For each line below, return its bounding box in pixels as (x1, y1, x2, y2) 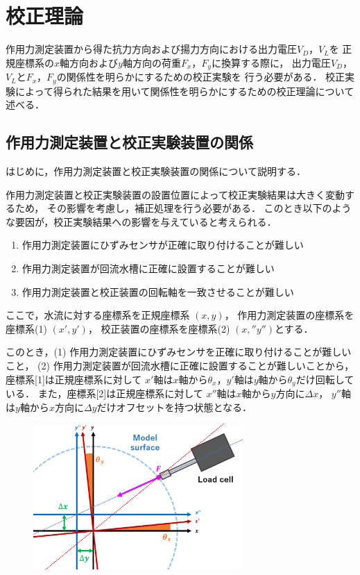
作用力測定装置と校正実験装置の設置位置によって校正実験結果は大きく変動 (6, 187, 345, 201)
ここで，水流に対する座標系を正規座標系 (6, 308, 190, 322)
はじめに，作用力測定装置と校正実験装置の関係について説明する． (6, 164, 306, 178)
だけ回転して (295, 372, 354, 386)
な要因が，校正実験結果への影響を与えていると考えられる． (6, 214, 277, 228)
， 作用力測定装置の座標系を (224, 308, 354, 322)
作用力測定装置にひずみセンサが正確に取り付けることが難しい (22, 237, 304, 252)
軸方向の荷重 (122, 55, 181, 69)
